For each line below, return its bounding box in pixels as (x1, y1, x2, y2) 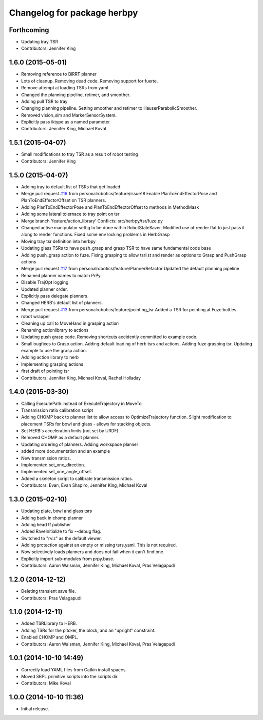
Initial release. (21, 706, 49, 712)
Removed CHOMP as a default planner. (21, 435, 100, 440)
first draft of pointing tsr (21, 368, 69, 374)
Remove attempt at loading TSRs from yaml (21, 85, 108, 91)
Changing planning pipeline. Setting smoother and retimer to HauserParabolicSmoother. (21, 105, 197, 111)
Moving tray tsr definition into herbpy (21, 238, 96, 244)
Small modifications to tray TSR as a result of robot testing (21, 151, 138, 157)
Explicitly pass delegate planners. (21, 293, 89, 299)
